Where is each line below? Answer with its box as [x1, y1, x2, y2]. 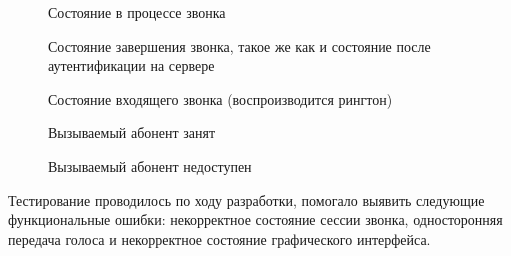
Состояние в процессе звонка [48, 2, 226, 22]
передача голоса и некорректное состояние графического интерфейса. [8, 228, 431, 249]
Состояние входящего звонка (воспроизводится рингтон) [48, 88, 393, 109]
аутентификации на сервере [48, 55, 215, 76]
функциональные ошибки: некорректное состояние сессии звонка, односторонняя [8, 209, 503, 230]
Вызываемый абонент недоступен [48, 155, 252, 176]
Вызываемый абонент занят [48, 122, 216, 143]
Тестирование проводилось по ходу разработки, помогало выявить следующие [8, 189, 485, 210]
